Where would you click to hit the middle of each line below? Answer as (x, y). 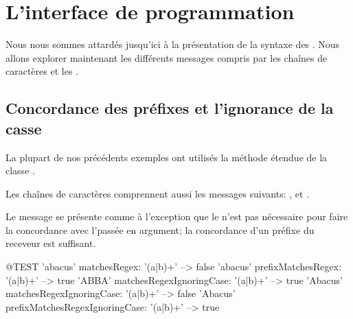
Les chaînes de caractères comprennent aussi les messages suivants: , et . (158, 193)
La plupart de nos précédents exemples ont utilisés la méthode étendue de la (167, 157)
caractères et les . (42, 71)
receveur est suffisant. (51, 243)
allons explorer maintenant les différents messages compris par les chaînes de (167, 57)
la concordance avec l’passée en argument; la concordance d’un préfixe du (160, 229)
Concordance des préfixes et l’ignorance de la (170, 108)
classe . (20, 170)
